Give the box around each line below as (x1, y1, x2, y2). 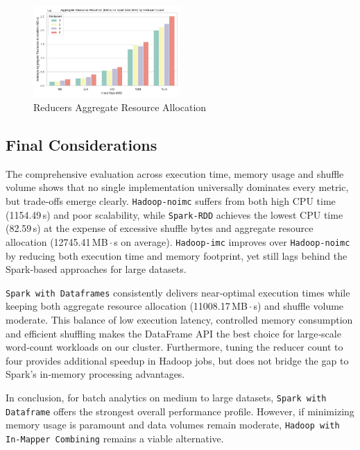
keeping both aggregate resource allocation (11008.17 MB (6, 299, 248, 313)
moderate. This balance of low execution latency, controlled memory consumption (6, 312, 353, 327)
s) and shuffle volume (253, 299, 344, 313)
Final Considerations (6, 134, 157, 156)
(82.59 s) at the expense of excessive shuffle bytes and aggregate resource (6, 221, 314, 235)
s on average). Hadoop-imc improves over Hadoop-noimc (114, 234, 350, 249)
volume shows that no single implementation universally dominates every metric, (6, 180, 349, 194)
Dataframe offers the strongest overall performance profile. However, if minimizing (6, 403, 354, 418)
